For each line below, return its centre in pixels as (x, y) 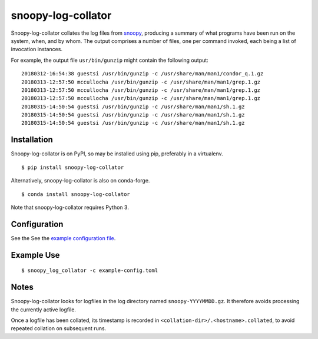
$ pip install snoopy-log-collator (73, 167)
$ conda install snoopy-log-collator (76, 194)
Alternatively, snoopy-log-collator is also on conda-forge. (80, 181)
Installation (32, 140)
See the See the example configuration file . (63, 238)
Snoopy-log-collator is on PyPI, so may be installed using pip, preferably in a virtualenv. (117, 154)
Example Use (35, 255)
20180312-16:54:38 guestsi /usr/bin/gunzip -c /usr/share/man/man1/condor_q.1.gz (143, 74)
